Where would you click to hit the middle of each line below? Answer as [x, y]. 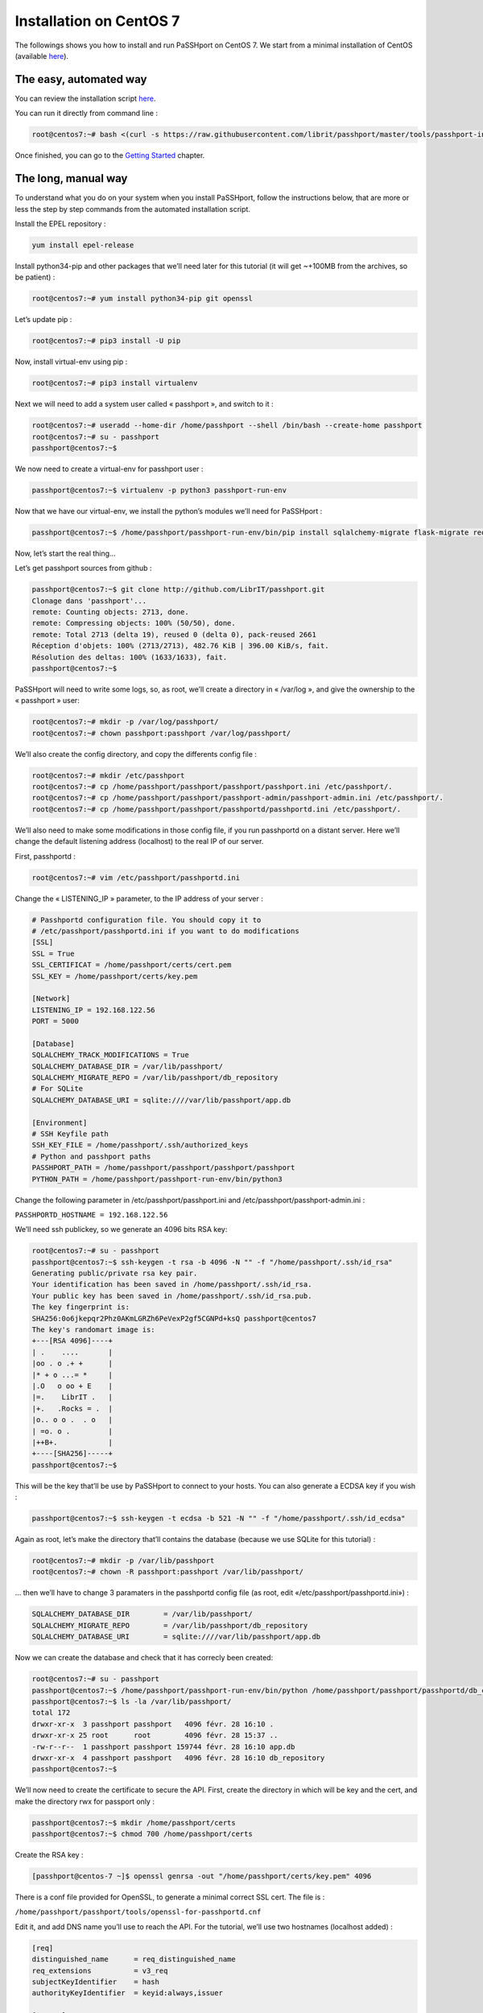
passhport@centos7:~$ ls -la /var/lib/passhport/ [132, 1701]
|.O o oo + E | [72, 1386]
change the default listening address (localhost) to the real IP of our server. [139, 841]
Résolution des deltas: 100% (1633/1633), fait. [130, 657]
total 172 [51, 1713]
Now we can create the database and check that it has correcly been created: [144, 1658]
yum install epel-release [83, 245]
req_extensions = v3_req [100, 1970]
